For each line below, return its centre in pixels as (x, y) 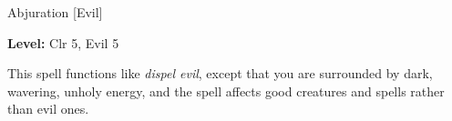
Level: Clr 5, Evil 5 (63, 42)
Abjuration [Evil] (55, 12)
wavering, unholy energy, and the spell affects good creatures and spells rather (226, 91)
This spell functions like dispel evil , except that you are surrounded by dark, (220, 73)
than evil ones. (48, 109)
